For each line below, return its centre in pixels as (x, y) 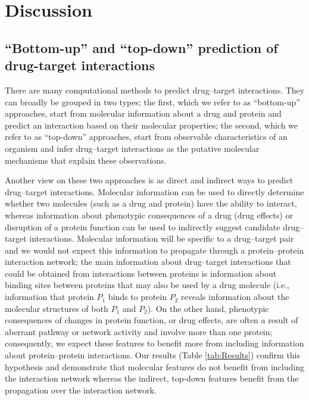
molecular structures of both (57, 308)
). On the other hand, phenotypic (208, 308)
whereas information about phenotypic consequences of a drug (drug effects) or (149, 215)
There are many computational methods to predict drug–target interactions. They (155, 90)
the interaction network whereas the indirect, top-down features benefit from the (152, 378)
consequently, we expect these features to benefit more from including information (154, 343)
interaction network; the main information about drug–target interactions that (148, 262)
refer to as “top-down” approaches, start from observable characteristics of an (146, 137)
